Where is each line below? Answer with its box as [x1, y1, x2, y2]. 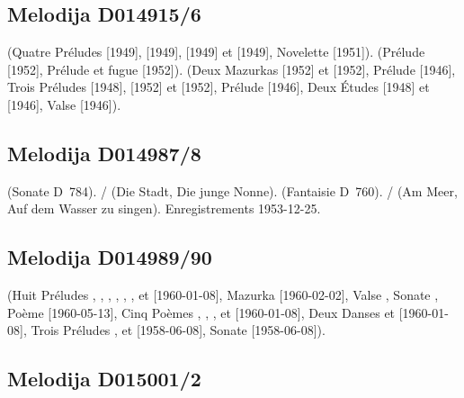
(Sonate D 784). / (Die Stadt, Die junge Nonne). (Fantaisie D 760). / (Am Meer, [7, 181, 458, 200]
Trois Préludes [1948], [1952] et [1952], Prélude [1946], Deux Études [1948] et [7, 77, 430, 96]
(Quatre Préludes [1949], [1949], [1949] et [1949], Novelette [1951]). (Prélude [7, 42, 425, 61]
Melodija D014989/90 [7, 243, 212, 271]
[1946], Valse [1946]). [7, 95, 121, 113]
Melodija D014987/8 [7, 139, 201, 167]
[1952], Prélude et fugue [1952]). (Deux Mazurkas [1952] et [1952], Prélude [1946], [7, 59, 456, 78]
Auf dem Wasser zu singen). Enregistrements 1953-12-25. [7, 199, 321, 218]
